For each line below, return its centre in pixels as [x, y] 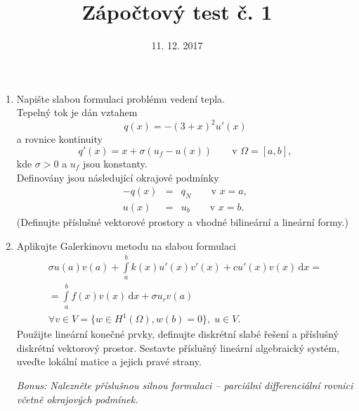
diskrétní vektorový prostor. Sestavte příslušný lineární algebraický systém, [178, 347]
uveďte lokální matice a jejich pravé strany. [109, 361]
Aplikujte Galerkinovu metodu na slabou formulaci [126, 245]
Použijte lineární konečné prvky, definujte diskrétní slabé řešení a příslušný [177, 334]
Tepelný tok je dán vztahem [77, 112]
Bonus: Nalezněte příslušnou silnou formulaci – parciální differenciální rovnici [185, 385]
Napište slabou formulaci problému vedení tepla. [120, 98]
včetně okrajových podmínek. [77, 399]
